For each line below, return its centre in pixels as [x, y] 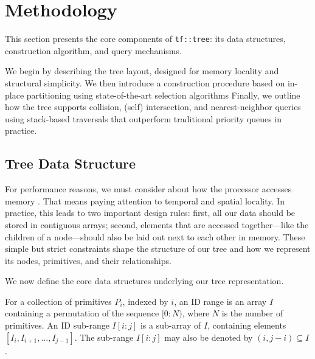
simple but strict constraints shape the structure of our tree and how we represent [158, 249]
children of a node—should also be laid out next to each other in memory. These [155, 236]
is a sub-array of [171, 325]
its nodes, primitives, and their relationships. [88, 260]
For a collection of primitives [58, 301]
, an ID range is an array [220, 301]
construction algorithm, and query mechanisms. [93, 50]
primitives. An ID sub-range [57, 325]
